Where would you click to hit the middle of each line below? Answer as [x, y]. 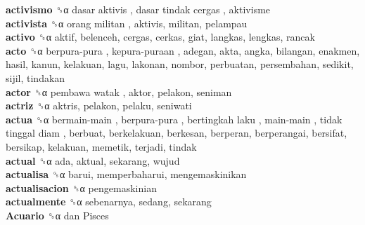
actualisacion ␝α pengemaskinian [81, 187]
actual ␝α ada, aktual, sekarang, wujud [93, 160]
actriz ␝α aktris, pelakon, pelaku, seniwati [99, 105]
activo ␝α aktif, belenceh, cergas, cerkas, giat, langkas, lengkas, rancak [160, 37]
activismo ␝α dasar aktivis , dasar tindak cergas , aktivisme [138, 9]
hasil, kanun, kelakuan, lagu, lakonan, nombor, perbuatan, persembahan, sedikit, [180, 64]
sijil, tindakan [36, 77]
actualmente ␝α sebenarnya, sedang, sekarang [109, 202]
